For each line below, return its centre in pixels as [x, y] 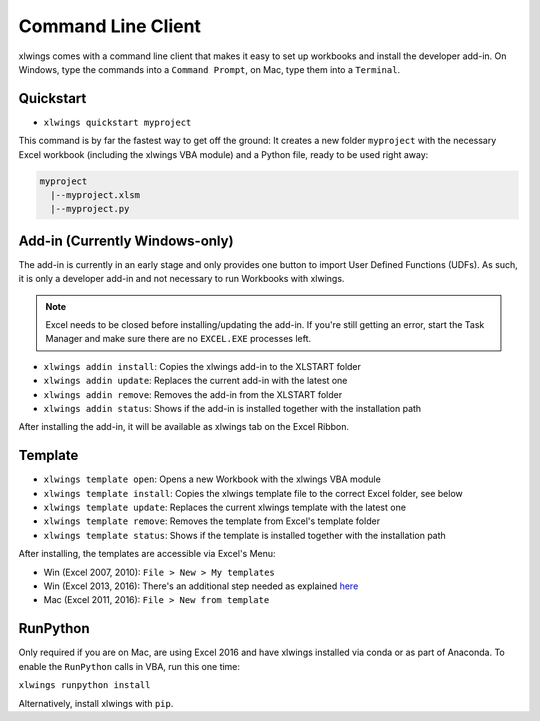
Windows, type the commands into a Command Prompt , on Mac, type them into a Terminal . [209, 69]
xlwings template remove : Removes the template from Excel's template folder [211, 521]
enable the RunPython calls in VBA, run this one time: [129, 666]
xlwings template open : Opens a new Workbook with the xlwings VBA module [212, 479]
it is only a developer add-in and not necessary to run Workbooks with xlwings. [181, 279]
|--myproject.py [90, 209]
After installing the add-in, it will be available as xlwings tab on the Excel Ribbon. [184, 427]
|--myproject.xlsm [95, 195]
